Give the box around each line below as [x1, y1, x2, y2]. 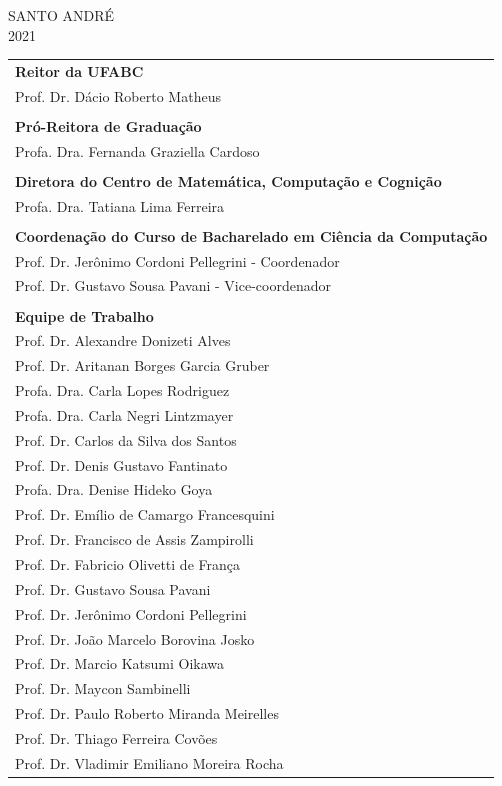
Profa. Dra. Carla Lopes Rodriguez [15, 380, 230, 401]
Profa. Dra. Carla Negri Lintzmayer [15, 404, 234, 425]
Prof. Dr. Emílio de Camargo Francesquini [15, 504, 275, 525]
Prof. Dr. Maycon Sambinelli [15, 678, 191, 699]
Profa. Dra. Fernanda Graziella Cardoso [15, 140, 260, 161]
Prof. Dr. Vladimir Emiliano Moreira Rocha [15, 752, 284, 773]
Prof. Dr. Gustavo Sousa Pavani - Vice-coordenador [15, 275, 332, 296]
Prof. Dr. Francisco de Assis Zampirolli [15, 529, 254, 550]
